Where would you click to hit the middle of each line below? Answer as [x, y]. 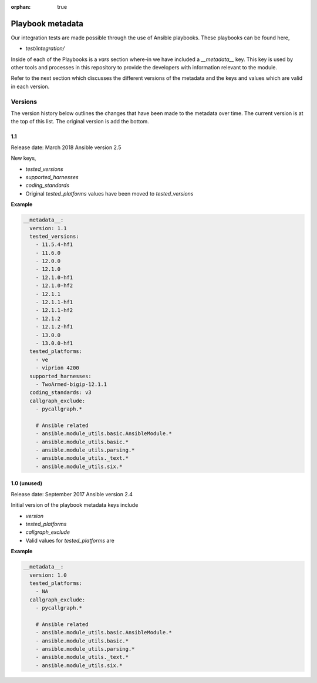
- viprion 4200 [57, 368]
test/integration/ [45, 48]
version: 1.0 [48, 575]
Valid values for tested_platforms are [70, 540]
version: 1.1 [48, 228]
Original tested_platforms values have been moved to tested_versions [109, 193]
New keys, [23, 158]
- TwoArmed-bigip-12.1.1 [71, 384]
